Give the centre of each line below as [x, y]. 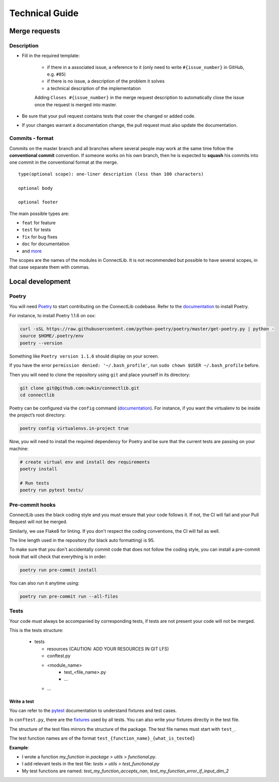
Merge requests [35, 31]
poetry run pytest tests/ [52, 490]
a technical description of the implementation [94, 88]
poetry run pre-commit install [59, 570]
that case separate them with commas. [50, 267]
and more [32, 251]
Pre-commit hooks [32, 505]
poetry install [38, 469]
